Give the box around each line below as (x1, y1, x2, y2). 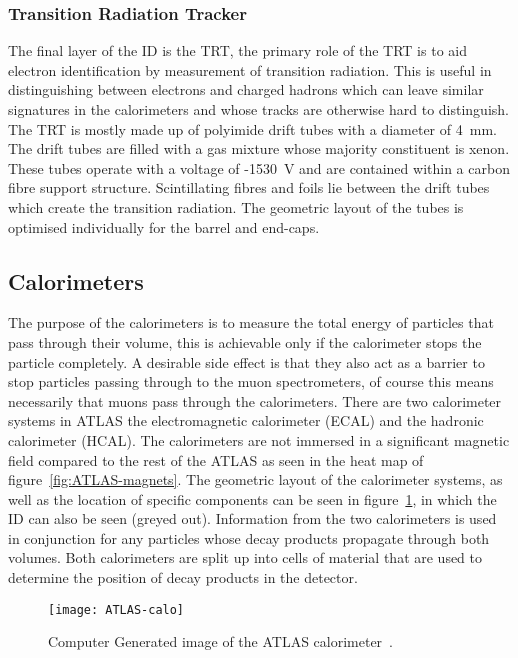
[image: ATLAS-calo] (48, 602, 185, 617)
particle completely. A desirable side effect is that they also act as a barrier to (8, 351, 485, 372)
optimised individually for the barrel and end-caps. (8, 216, 320, 237)
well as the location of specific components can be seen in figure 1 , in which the (8, 488, 497, 509)
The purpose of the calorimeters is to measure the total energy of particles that (8, 312, 494, 333)
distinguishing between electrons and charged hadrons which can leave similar (8, 79, 484, 100)
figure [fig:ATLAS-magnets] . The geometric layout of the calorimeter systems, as (8, 469, 503, 490)
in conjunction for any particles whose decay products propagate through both (8, 527, 490, 548)
